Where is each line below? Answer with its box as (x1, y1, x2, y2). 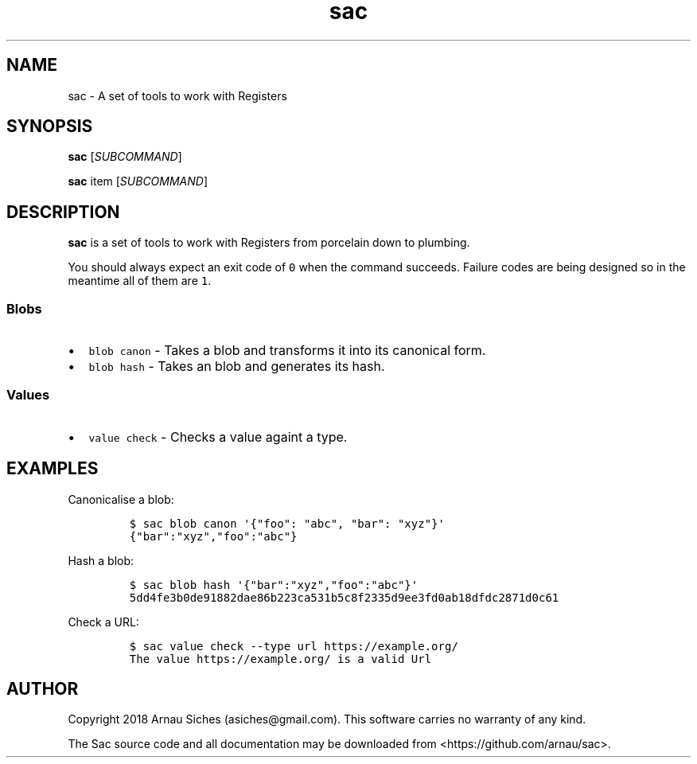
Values (6, 387, 50, 403)
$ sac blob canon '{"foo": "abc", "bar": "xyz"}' (129, 516, 445, 530)
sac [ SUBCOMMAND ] (68, 150, 182, 164)
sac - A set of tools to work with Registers (68, 88, 287, 103)
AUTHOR (6, 679, 79, 700)
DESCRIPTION (6, 201, 120, 222)
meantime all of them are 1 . (68, 274, 212, 288)
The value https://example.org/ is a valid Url (129, 652, 432, 665)
